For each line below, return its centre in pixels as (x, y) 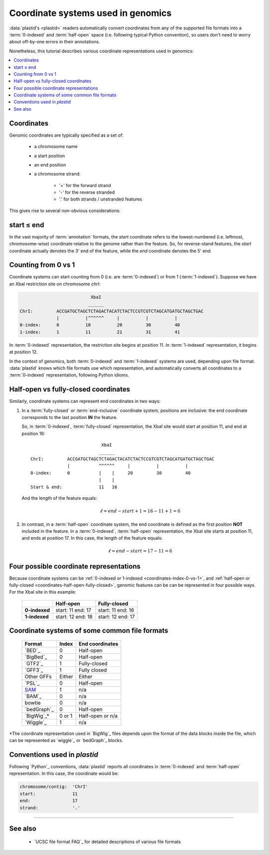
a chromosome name (56, 147)
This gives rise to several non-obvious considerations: (65, 211)
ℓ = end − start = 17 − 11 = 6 (140, 551)
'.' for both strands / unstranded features (101, 199)
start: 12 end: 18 (74, 617)
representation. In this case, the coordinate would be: (64, 774)
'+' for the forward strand (85, 185)
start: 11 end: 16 (116, 610)
